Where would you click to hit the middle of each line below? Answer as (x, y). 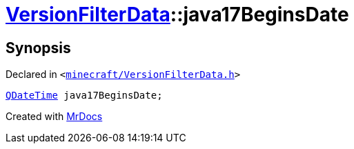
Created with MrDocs (54, 117)
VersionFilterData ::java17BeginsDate (177, 14)
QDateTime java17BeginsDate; (84, 96)
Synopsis (38, 48)
